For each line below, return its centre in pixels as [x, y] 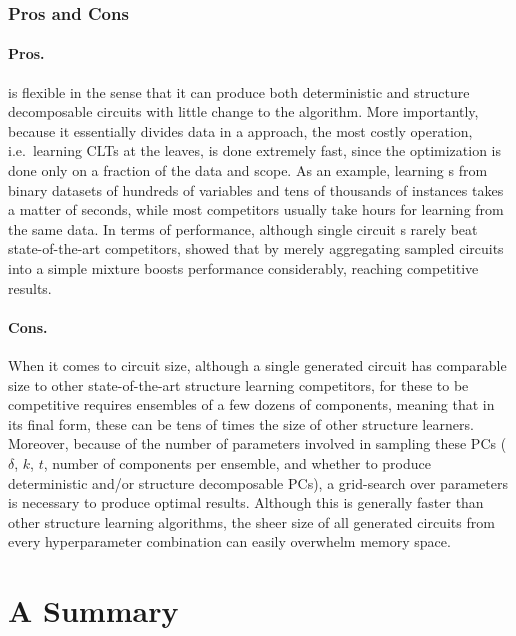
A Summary [93, 610]
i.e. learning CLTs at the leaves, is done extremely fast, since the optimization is [255, 150]
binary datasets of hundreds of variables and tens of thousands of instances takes [256, 189]
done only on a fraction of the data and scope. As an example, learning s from [248, 170]
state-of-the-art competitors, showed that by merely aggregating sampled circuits [256, 248]
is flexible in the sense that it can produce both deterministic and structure [239, 91]
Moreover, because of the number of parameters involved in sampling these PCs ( [257, 443]
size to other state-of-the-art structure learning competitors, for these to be [238, 384]
